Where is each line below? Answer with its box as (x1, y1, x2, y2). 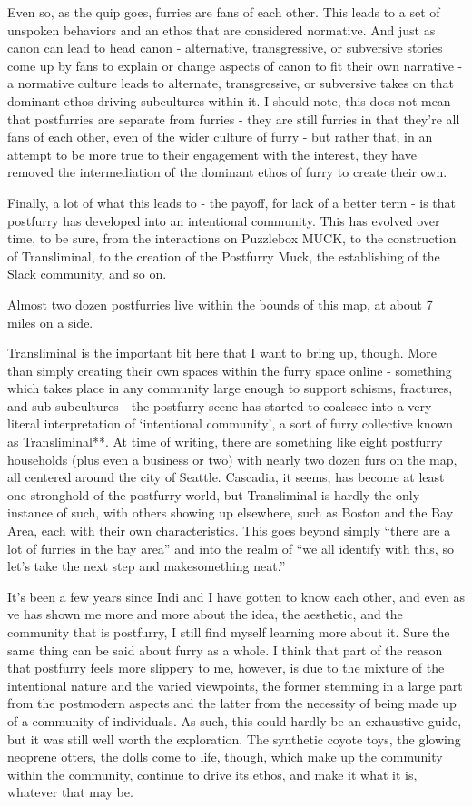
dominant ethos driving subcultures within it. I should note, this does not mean (7, 91, 451, 110)
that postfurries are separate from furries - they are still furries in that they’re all (7, 109, 460, 128)
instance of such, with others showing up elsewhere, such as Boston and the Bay (7, 503, 454, 522)
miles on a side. (7, 312, 93, 331)
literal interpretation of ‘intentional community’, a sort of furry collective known (7, 414, 454, 433)
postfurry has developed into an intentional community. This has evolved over (7, 211, 440, 230)
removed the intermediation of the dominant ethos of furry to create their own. (7, 162, 447, 182)
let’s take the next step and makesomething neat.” (7, 556, 286, 576)
